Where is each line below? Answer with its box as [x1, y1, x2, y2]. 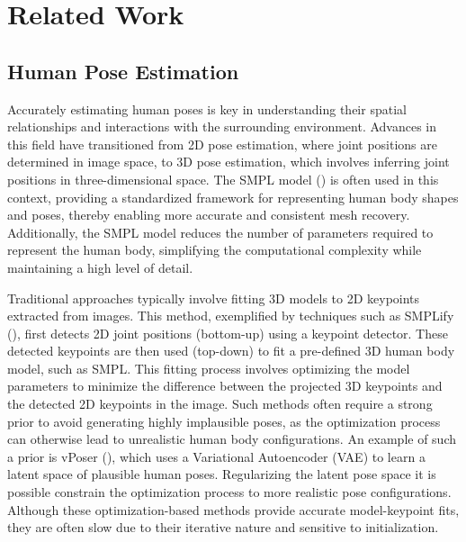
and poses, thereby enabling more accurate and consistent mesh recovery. [7, 205, 410, 224]
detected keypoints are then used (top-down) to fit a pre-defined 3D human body [7, 341, 455, 360]
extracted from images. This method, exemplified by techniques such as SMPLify [7, 306, 454, 325]
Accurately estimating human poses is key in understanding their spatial [7, 99, 407, 118]
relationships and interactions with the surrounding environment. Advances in [7, 117, 437, 136]
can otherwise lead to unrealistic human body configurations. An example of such [7, 429, 456, 448]
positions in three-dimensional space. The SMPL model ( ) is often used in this [7, 169, 439, 188]
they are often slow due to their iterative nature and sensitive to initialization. [7, 518, 439, 537]
